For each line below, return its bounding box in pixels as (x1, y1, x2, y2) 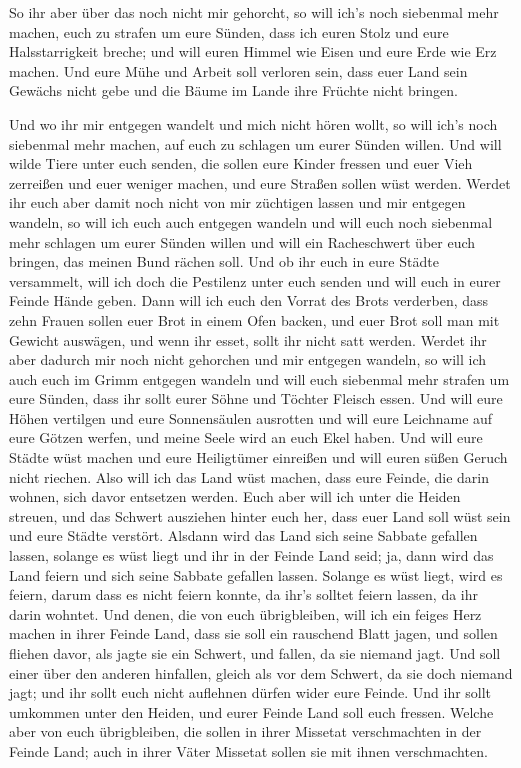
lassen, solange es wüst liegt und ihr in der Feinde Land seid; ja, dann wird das (9, 545, 494, 566)
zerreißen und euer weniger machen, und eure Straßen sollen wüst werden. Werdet (9, 172, 511, 193)
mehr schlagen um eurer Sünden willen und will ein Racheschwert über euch (9, 231, 476, 252)
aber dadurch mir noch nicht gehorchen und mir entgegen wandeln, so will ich (9, 349, 487, 370)
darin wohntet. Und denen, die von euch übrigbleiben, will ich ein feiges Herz (9, 603, 482, 624)
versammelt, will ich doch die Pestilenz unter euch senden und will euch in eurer (9, 270, 501, 291)
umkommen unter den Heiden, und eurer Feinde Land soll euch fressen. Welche (9, 701, 494, 722)
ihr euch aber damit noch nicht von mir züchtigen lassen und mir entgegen (9, 192, 466, 213)
